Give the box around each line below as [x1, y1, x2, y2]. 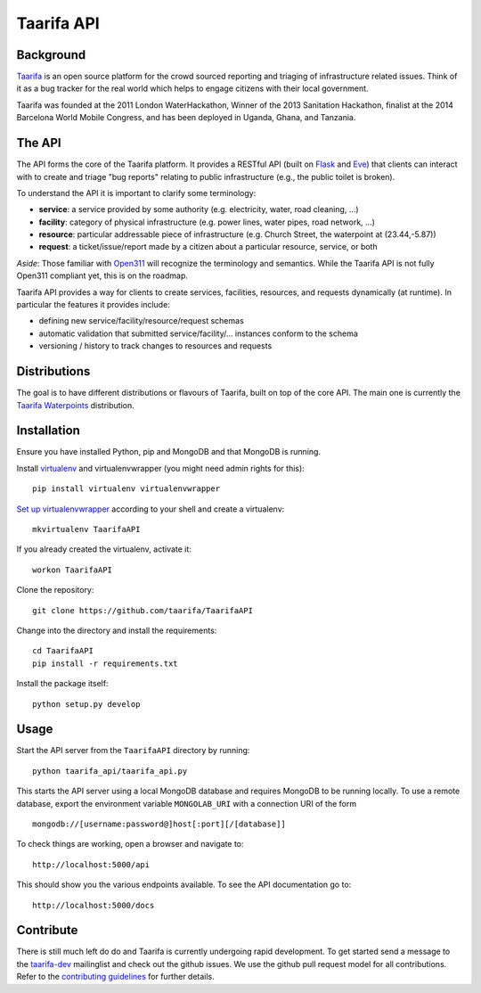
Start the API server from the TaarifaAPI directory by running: [16, 745, 250, 756]
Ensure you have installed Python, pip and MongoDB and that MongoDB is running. [16, 447, 321, 457]
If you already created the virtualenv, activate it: [16, 544, 192, 554]
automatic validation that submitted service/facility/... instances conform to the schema [38, 328, 358, 339]
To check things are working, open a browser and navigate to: [16, 839, 244, 849]
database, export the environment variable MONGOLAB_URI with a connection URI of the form [16, 798, 356, 808]
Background [16, 47, 86, 62]
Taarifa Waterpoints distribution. [16, 399, 135, 410]
